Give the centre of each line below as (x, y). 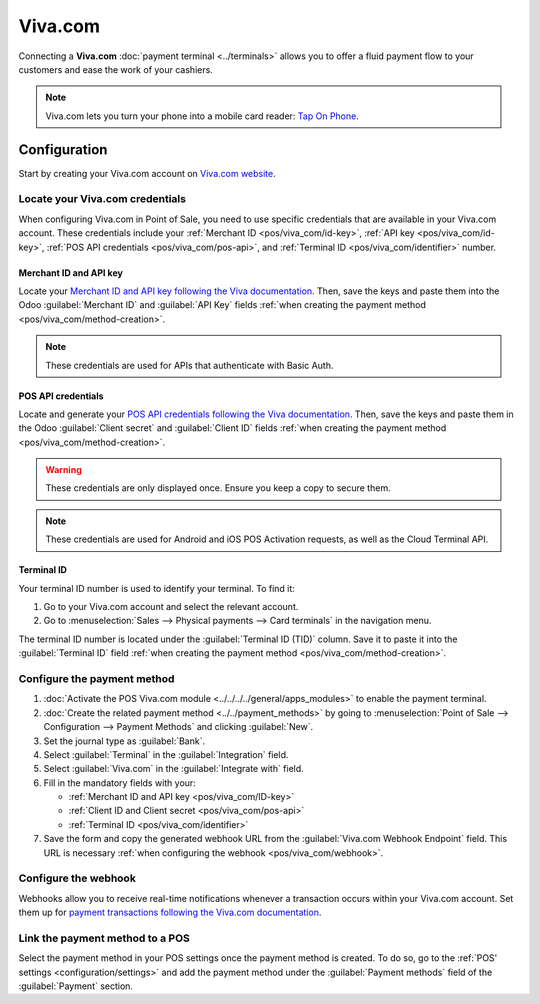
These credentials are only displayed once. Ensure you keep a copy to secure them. (218, 488)
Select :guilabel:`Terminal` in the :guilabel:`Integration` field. (166, 754)
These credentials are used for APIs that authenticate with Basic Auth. (189, 365)
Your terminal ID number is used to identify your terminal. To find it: (156, 588)
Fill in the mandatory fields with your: (120, 782)
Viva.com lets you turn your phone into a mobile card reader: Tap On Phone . (202, 116)
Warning (63, 470)
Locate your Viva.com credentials (102, 199)
